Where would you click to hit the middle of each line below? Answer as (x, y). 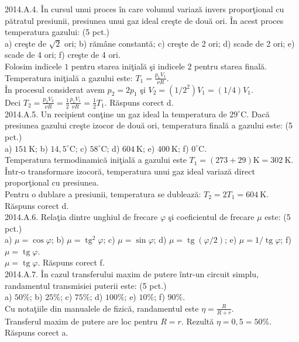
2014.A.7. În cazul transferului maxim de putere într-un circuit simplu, (132, 274)
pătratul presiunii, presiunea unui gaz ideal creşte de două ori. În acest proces (144, 20)
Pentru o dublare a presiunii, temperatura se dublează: (103, 193)
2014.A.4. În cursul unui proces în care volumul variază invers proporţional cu (145, 9)
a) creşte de (25, 43)
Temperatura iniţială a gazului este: (69, 77)
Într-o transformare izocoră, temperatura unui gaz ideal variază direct (130, 171)
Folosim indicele (33, 66)
